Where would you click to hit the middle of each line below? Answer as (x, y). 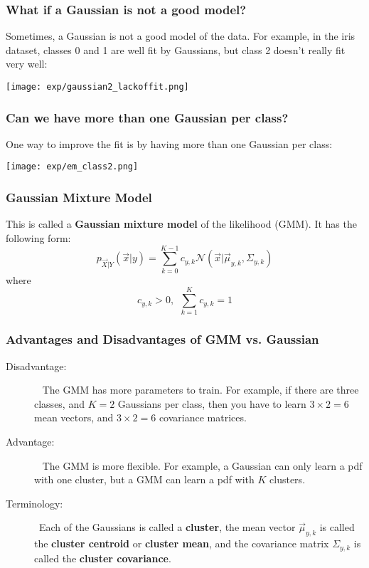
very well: (27, 64)
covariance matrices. (203, 417)
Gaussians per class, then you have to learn (212, 403)
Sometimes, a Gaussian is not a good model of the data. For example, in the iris (181, 36)
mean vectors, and (74, 417)
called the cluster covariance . (103, 558)
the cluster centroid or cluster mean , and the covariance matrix (182, 543)
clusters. (288, 479)
